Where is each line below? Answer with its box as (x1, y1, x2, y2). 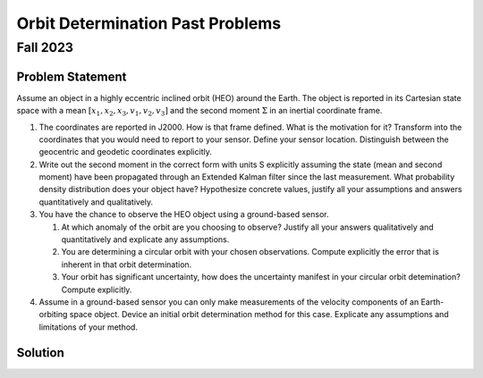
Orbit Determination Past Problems (16, 13, 282, 33)
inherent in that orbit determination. (61, 259, 192, 270)
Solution (16, 345, 64, 360)
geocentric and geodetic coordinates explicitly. (38, 147, 212, 157)
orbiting (38, 309, 68, 320)
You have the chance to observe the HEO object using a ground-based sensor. (38, 209, 329, 220)
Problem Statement (16, 69, 127, 84)
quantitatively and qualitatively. (38, 197, 154, 207)
